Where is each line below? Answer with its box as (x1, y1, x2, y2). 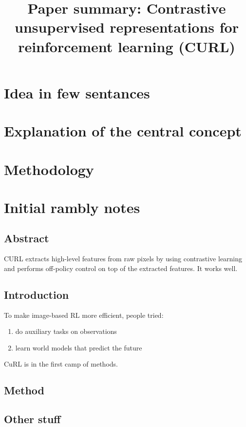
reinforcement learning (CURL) (18, 36, 235, 56)
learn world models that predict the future (15, 342, 142, 352)
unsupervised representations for (15, 17, 239, 37)
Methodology (4, 159, 94, 179)
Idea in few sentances (4, 82, 150, 102)
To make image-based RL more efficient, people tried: (4, 310, 164, 320)
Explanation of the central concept (4, 121, 242, 141)
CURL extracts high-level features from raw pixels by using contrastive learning (4, 253, 243, 264)
